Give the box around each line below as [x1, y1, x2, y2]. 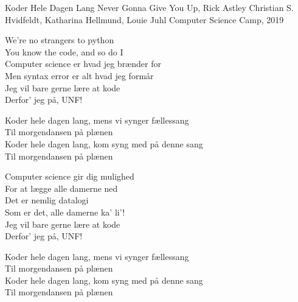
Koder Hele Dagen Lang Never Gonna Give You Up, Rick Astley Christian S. [5, 1, 294, 13]
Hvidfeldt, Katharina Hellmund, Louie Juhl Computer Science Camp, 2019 [5, 13, 284, 26]
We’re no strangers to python [5, 33, 114, 46]
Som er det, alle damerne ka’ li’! [5, 205, 125, 218]
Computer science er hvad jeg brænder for [5, 57, 161, 70]
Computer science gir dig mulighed [5, 170, 134, 183]
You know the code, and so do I [5, 45, 123, 58]
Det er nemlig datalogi [5, 194, 89, 206]
